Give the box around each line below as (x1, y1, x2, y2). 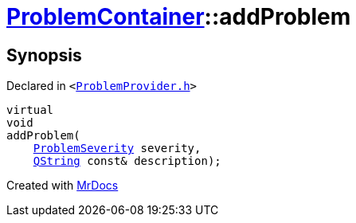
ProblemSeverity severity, (33, 142, 201, 155)
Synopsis (6, 45, 82, 65)
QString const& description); (33, 155, 221, 168)
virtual (6, 104, 54, 117)
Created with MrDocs (6, 178, 119, 193)
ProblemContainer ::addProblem (6, 3, 351, 30)
